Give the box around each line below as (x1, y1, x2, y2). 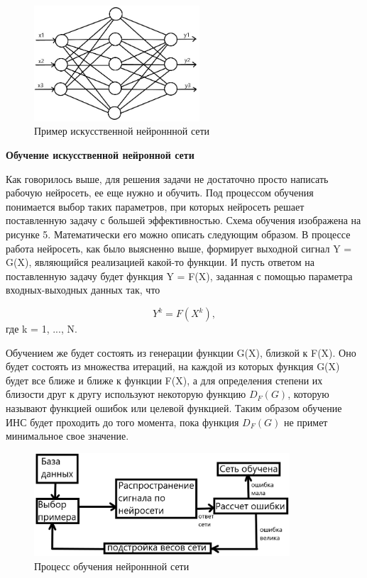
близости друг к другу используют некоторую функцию (6, 387, 246, 401)
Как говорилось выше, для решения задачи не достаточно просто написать (6, 171, 329, 186)
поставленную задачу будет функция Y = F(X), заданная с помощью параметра (6, 268, 353, 283)
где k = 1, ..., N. (6, 321, 77, 336)
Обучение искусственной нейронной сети (6, 148, 195, 162)
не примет (283, 414, 328, 429)
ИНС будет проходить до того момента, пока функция (6, 414, 239, 429)
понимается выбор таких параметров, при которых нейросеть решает (6, 199, 305, 213)
